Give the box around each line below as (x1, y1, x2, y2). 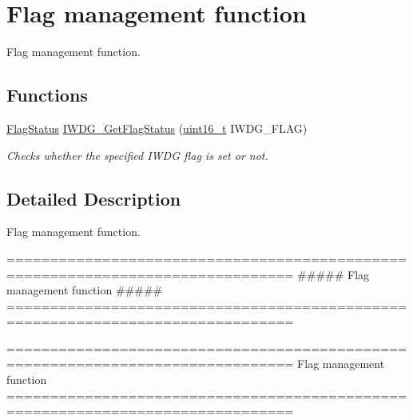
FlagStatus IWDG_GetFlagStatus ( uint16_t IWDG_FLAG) (6, 119, 308, 136)
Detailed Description (6, 186, 181, 210)
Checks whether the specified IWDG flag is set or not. (6, 146, 268, 163)
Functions (6, 82, 88, 107)
